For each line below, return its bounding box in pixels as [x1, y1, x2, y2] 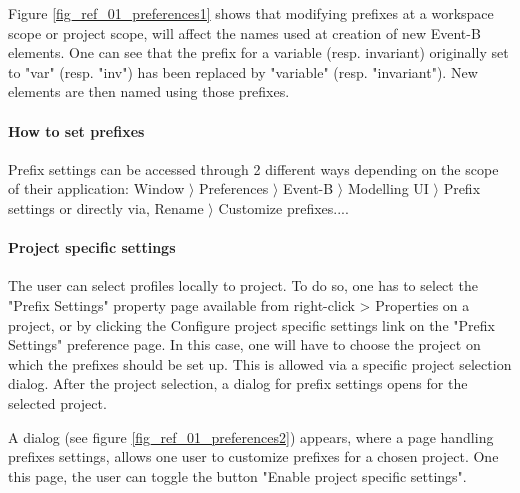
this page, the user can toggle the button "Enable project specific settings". [8, 465, 467, 486]
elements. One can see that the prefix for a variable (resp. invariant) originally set [8, 42, 509, 63]
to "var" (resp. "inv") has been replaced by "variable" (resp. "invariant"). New [8, 61, 478, 82]
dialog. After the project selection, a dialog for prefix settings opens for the [8, 373, 468, 394]
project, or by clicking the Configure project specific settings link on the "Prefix [8, 314, 495, 335]
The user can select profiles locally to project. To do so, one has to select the [8, 275, 478, 296]
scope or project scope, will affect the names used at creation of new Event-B [8, 22, 481, 43]
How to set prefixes [8, 120, 145, 141]
